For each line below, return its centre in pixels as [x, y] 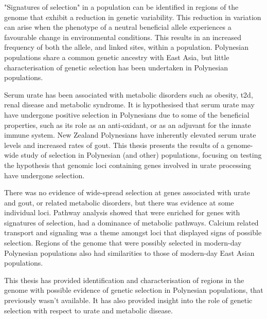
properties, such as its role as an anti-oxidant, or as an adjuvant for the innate [128, 125]
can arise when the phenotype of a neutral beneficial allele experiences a [118, 27]
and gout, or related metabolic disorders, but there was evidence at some [119, 202]
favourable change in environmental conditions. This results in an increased [123, 37]
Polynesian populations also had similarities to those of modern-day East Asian [129, 252]
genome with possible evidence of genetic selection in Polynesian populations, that [134, 290]
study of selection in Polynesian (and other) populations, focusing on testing [141, 155]
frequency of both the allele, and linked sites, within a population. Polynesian [126, 47]
